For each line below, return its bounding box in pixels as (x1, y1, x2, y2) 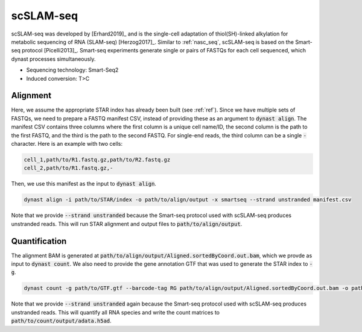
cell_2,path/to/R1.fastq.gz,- (24, 164, 113, 172)
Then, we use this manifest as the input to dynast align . (11, 180, 157, 187)
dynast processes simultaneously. (11, 55, 96, 63)
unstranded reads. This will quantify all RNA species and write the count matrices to (11, 309, 220, 316)
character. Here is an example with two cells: (11, 140, 123, 147)
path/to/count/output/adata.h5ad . (11, 317, 112, 325)
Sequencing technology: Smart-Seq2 (26, 66, 119, 74)
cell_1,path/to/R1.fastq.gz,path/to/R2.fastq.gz (24, 156, 171, 163)
